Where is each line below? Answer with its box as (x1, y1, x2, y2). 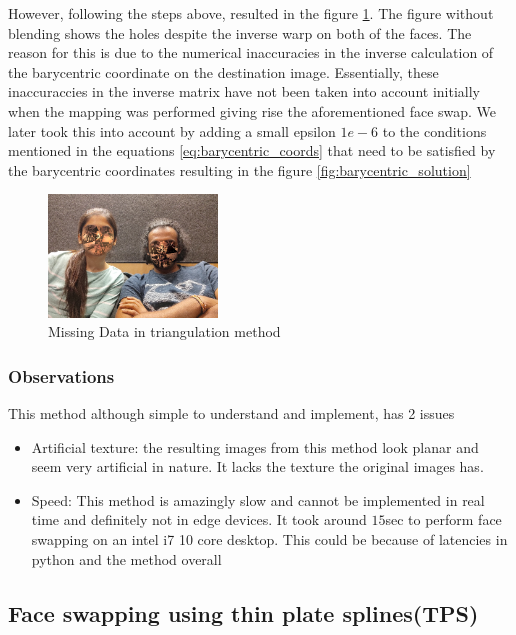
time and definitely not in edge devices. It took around (31, 509, 367, 530)
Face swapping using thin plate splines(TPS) (8, 597, 479, 628)
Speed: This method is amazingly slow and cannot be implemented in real (31, 489, 485, 510)
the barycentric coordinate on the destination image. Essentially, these (8, 61, 439, 82)
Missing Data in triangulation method (48, 321, 281, 342)
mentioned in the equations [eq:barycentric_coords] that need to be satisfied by (8, 140, 496, 161)
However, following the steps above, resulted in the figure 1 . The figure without (8, 3, 494, 23)
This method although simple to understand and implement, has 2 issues (8, 403, 455, 424)
